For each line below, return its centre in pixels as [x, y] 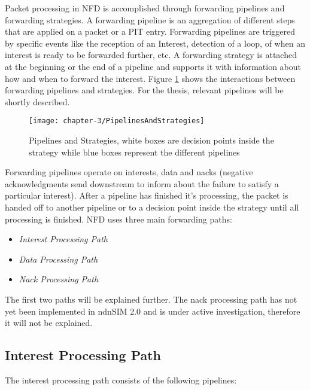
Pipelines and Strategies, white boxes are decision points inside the [151, 140]
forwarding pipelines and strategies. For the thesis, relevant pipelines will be [144, 90]
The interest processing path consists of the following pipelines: [121, 380]
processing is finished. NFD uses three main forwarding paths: [118, 219]
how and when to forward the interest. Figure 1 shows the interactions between [150, 78]
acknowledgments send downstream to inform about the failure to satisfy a [142, 183]
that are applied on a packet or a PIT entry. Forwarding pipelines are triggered [150, 31]
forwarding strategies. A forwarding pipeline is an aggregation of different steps [150, 19]
